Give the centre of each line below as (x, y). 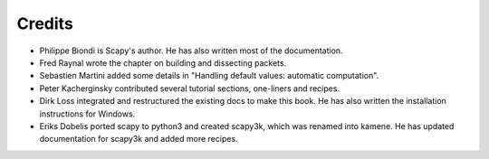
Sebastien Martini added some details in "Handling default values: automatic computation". (209, 76)
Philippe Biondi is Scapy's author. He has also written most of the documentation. (191, 51)
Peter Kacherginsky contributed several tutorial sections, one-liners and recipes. (189, 88)
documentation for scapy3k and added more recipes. (139, 139)
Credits (45, 23)
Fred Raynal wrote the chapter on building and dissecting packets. (163, 62)
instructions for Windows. (87, 114)
